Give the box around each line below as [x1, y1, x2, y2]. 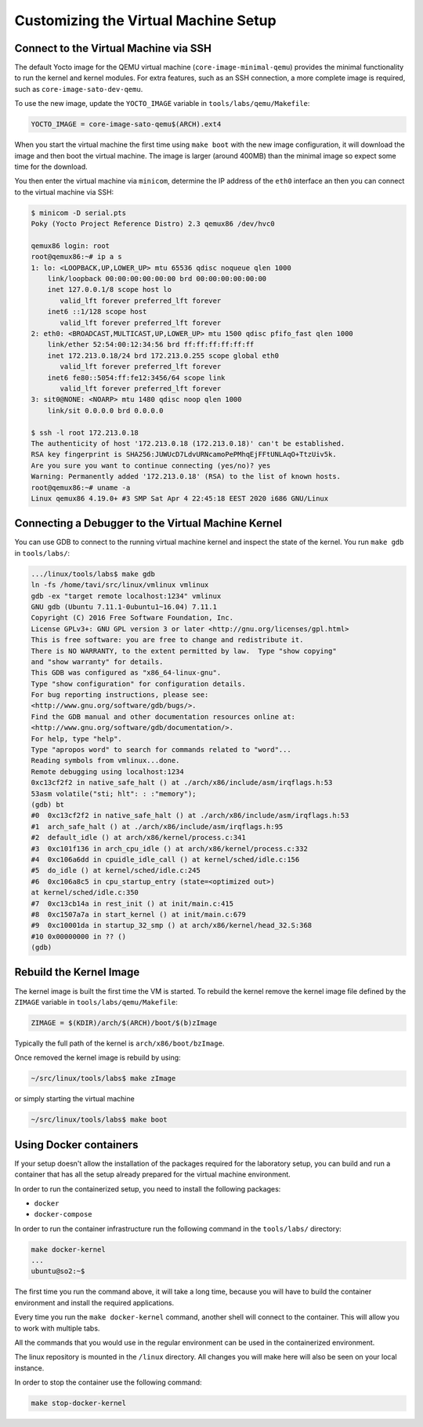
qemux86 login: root [31, 241, 110, 250]
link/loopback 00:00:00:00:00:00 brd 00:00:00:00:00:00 [47, 275, 267, 283]
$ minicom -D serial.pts [31, 208, 127, 217]
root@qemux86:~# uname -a [31, 483, 131, 492]
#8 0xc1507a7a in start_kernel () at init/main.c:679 [31, 910, 246, 918]
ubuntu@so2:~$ [31, 1267, 85, 1276]
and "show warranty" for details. [31, 657, 164, 666]
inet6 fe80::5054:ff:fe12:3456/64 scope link [47, 373, 226, 382]
